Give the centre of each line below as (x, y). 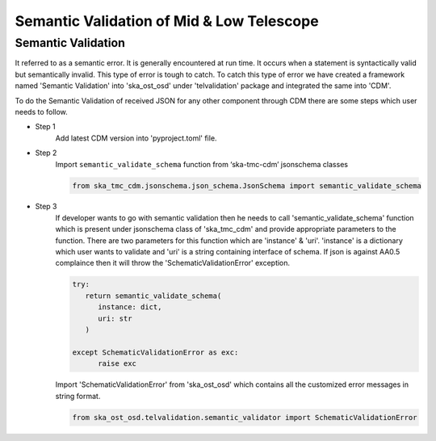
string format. (78, 396)
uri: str (115, 318)
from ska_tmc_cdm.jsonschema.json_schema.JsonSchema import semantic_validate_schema (247, 185)
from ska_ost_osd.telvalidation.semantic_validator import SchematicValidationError (245, 417)
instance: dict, (130, 307)
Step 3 (46, 207)
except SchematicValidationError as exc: (155, 352)
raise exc (117, 364)
